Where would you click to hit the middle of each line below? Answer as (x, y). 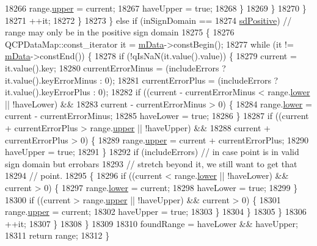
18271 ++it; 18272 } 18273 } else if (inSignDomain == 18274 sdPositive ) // (148, 20)
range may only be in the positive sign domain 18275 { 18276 (120, 32)
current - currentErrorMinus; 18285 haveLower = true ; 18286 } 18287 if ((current (157, 116)
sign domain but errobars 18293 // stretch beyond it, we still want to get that (151, 163)
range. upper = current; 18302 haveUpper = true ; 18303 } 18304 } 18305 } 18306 (156, 212)
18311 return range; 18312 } (57, 235)
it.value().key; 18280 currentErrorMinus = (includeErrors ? (115, 67)
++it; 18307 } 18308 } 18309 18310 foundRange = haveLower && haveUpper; (151, 223)
